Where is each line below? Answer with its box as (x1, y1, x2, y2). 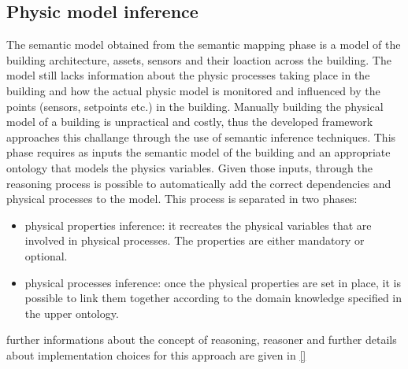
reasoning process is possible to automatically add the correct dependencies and (6, 175, 391, 191)
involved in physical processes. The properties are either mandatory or (24, 232, 365, 249)
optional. (24, 247, 68, 264)
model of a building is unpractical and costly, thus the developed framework (6, 113, 373, 130)
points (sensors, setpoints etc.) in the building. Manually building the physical (6, 98, 384, 114)
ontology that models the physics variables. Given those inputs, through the (6, 159, 373, 175)
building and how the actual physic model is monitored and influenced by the (6, 82, 380, 98)
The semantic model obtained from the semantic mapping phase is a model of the (6, 36, 401, 53)
